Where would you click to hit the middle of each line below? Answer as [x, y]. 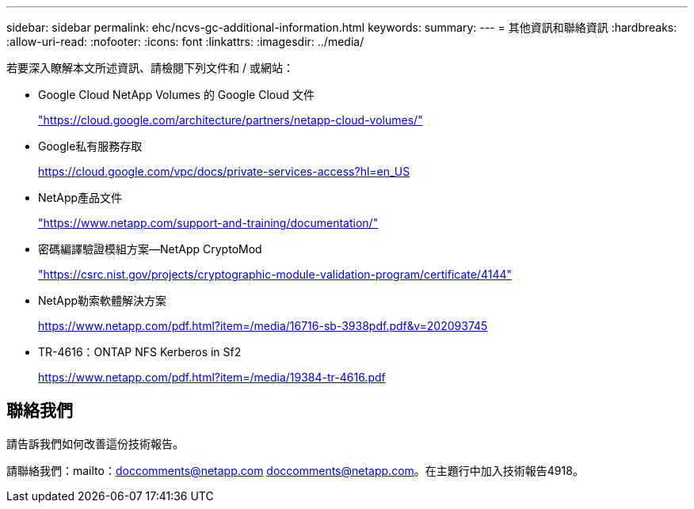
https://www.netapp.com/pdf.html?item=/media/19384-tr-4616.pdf [212, 377]
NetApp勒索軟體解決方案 [103, 300]
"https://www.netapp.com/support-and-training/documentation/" [208, 223]
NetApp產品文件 [80, 198]
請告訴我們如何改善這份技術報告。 [95, 443]
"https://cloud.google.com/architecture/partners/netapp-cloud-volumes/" [231, 120]
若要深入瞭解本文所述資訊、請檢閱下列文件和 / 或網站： [150, 68]
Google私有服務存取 [90, 146]
